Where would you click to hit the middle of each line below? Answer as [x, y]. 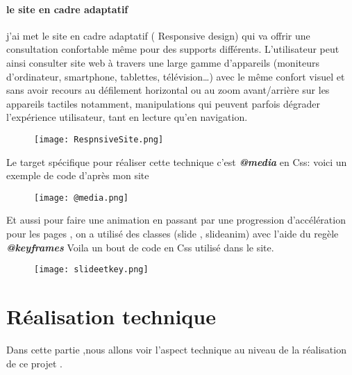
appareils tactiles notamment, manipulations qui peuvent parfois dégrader [164, 103]
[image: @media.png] [82, 198]
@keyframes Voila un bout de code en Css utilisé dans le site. [140, 247]
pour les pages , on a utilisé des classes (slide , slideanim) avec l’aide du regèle [173, 234]
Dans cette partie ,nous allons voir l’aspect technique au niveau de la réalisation [176, 350]
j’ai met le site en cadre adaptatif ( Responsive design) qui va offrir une [158, 35]
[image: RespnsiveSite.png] [99, 139]
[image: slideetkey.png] [91, 270]
